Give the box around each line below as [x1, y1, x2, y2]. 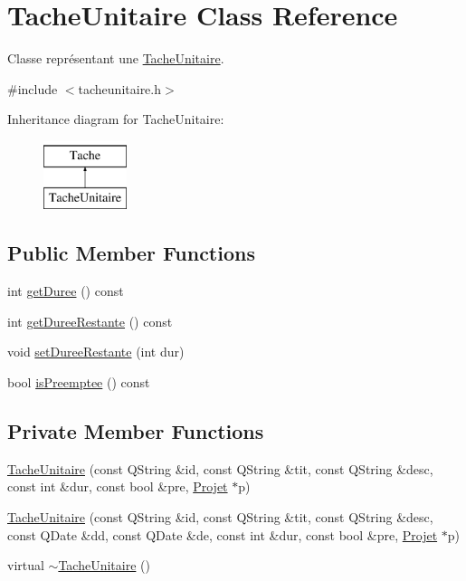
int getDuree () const [7, 281, 124, 300]
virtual [7, 556, 44, 575]
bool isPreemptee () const [7, 373, 150, 392]
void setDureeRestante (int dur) [7, 342, 185, 361]
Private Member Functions [7, 417, 264, 445]
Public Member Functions [7, 239, 255, 267]
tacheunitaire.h [78, 79, 162, 98]
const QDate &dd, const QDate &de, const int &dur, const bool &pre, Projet [7, 525, 438, 544]
